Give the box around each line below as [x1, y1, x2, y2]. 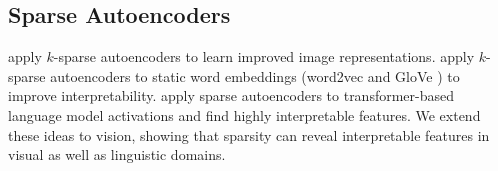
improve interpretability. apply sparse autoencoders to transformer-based [8, 85, 455, 106]
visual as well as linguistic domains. [8, 144, 226, 165]
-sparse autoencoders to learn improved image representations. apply [53, 46, 475, 67]
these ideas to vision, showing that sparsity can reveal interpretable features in [8, 124, 490, 145]
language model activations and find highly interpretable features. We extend [8, 104, 481, 125]
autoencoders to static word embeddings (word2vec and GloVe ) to [50, 65, 460, 86]
